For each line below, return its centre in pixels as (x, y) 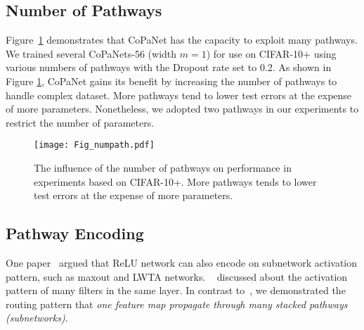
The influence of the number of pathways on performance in (163, 168)
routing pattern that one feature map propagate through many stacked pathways (177, 304)
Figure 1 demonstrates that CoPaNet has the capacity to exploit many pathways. (182, 40)
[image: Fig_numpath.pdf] (94, 145)
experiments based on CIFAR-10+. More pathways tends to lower (175, 181)
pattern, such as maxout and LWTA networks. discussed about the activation (177, 276)
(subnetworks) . (37, 318)
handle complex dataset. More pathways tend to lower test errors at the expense (179, 95)
